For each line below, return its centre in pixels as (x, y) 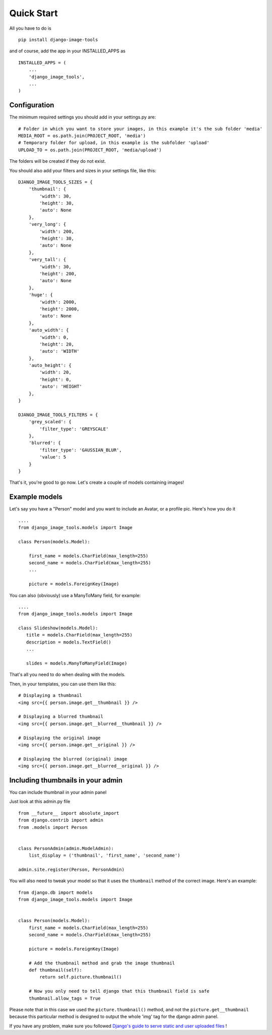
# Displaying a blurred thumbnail (61, 717)
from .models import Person (53, 827)
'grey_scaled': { (50, 422)
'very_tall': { (47, 260)
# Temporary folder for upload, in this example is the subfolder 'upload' (114, 143)
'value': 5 (53, 457)
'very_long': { (47, 224)
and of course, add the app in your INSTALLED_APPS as (67, 51)
